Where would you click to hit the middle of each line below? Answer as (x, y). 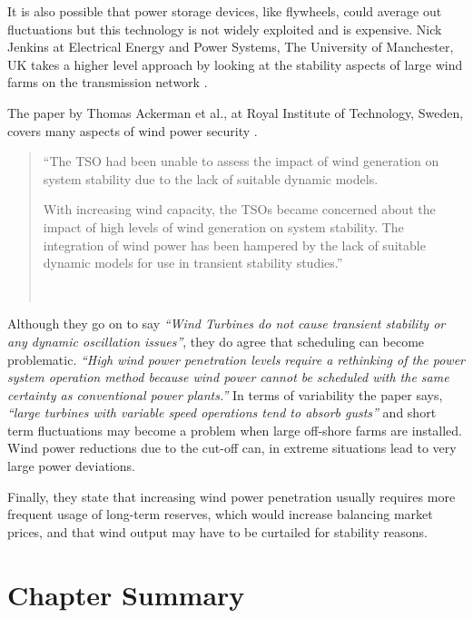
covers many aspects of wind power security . (133, 130)
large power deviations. (71, 466)
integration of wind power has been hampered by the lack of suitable (234, 245)
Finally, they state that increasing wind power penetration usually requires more (232, 496)
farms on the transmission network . (108, 82)
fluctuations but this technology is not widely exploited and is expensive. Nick (225, 29)
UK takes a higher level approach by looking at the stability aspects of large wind (235, 64)
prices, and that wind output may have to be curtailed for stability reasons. (217, 531)
